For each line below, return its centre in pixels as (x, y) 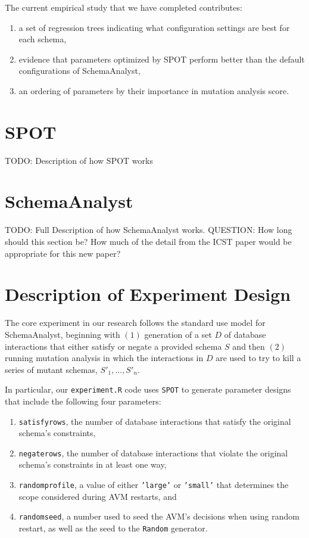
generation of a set (178, 334)
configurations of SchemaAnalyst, (79, 71)
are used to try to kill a (258, 358)
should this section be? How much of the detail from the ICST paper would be (148, 241)
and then (249, 346)
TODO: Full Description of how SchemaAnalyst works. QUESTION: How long (149, 230)
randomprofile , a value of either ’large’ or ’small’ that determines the (154, 485)
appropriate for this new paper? (63, 253)
